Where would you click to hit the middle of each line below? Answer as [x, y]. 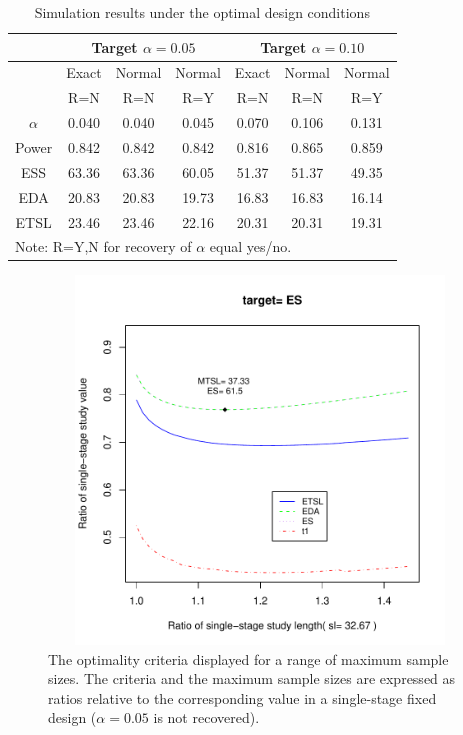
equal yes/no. [250, 246]
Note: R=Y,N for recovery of [103, 246]
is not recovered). [206, 717]
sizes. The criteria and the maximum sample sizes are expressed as [252, 678]
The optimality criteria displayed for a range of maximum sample [248, 658]
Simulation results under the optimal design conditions [202, 12]
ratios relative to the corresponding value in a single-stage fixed [242, 697]
